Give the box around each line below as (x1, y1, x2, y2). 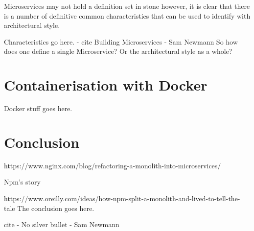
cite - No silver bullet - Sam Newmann (4, 219, 119, 230)
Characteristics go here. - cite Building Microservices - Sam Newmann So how (4, 36, 238, 46)
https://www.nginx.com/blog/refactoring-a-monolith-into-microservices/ (4, 160, 221, 170)
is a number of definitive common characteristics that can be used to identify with (4, 10, 251, 21)
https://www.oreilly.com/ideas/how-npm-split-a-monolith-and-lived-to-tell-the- (4, 193, 240, 203)
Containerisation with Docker (4, 75, 208, 95)
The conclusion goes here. (17, 203, 94, 213)
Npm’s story (4, 177, 41, 187)
